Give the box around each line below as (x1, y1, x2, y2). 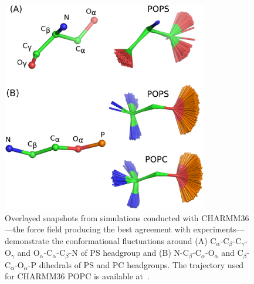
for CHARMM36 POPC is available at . (5, 270, 150, 282)
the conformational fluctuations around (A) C (52, 234, 216, 246)
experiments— (193, 223, 245, 235)
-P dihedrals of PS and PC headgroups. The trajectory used (28, 258, 244, 271)
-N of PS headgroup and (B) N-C (69, 246, 189, 259)
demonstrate (5, 234, 49, 246)
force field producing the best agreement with (27, 223, 191, 235)
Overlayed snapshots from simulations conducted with (5, 211, 199, 224)
